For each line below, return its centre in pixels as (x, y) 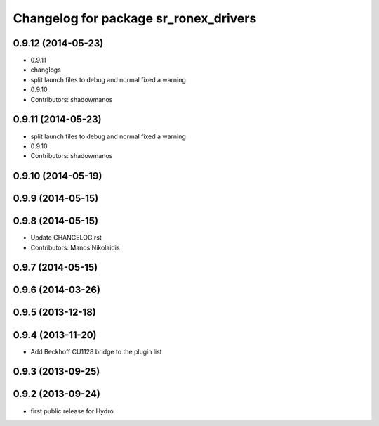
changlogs (46, 70)
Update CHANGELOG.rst (66, 238)
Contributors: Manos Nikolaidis (75, 247)
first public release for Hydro (72, 411)
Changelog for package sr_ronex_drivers (135, 18)
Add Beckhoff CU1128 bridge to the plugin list (96, 351)
